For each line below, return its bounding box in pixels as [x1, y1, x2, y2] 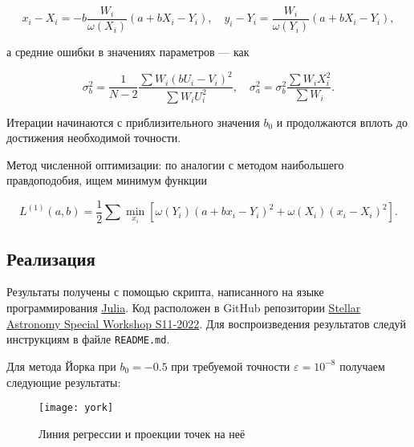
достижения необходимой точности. [6, 129, 181, 146]
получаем [339, 357, 385, 374]
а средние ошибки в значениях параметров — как [6, 43, 250, 60]
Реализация [6, 246, 95, 270]
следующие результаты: [6, 373, 121, 390]
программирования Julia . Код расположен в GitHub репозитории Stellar [6, 299, 361, 316]
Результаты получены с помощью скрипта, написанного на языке [6, 283, 324, 300]
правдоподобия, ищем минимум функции [6, 172, 207, 189]
